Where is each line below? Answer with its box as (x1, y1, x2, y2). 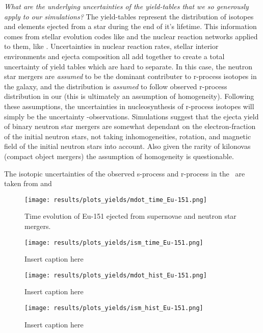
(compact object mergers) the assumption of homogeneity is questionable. (4, 150, 234, 161)
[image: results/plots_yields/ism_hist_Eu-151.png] (24, 304, 203, 312)
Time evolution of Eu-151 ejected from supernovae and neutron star (24, 211, 236, 221)
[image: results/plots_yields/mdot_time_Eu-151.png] (24, 196, 207, 203)
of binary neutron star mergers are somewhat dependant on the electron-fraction (4, 121, 256, 132)
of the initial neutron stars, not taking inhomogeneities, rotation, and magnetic (4, 131, 251, 141)
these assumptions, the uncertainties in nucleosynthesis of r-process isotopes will (4, 100, 254, 111)
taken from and (4, 178, 52, 189)
